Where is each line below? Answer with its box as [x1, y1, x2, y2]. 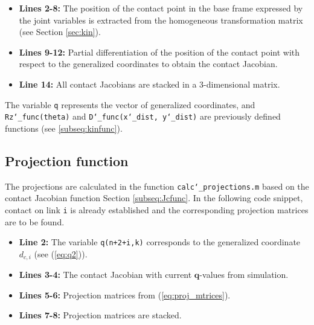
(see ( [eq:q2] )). [34, 247, 88, 260]
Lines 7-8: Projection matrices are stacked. [19, 309, 182, 321]
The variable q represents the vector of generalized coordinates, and [5, 98, 255, 111]
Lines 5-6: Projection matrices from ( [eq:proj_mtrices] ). [19, 288, 231, 301]
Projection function [5, 151, 129, 170]
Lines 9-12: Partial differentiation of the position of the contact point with [19, 45, 300, 58]
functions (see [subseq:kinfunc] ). [5, 121, 123, 134]
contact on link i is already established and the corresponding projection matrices [5, 203, 309, 216]
